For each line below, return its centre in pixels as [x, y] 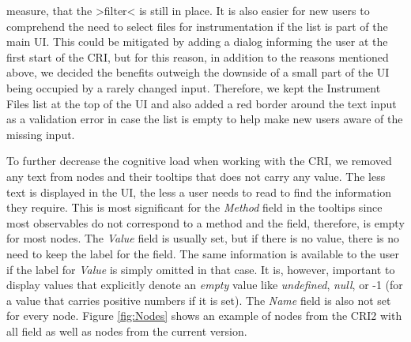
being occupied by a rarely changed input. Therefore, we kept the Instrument [194, 87]
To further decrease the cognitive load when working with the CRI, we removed [199, 161]
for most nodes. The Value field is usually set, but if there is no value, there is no [203, 238]
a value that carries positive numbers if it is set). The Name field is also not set [199, 300]
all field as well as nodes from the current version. [127, 331]
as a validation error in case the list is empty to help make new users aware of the [205, 119]
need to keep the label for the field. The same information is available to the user [203, 253]
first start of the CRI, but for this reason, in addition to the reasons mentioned [198, 56]
